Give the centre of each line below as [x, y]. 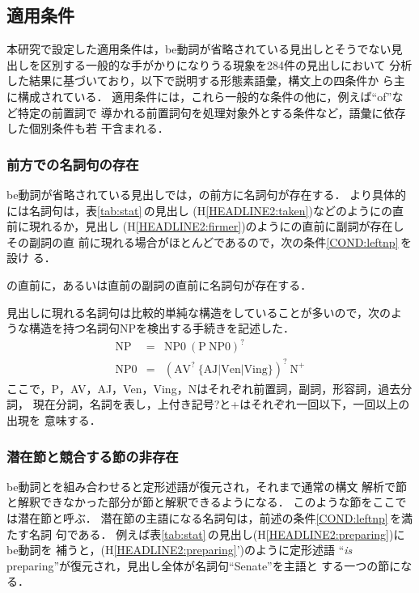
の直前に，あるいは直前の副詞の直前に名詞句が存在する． [159, 284]
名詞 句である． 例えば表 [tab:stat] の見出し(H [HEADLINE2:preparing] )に [217, 534]
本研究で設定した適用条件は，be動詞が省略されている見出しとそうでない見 [205, 49]
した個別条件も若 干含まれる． [88, 128]
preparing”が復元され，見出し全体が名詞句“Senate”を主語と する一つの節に [204, 565]
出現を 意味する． [54, 419]
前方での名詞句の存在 [73, 164]
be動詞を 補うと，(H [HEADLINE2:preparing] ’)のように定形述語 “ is [180, 550]
